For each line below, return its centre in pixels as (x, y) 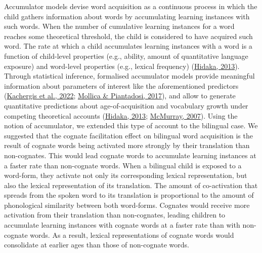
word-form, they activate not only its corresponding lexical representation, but (126, 175)
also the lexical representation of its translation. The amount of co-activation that (131, 185)
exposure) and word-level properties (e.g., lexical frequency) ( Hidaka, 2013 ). (122, 66)
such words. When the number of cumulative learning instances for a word (119, 26)
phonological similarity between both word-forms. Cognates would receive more (127, 205)
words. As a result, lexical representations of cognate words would (132, 234)
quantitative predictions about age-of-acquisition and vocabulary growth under (126, 105)
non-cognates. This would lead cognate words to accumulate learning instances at (130, 155)
